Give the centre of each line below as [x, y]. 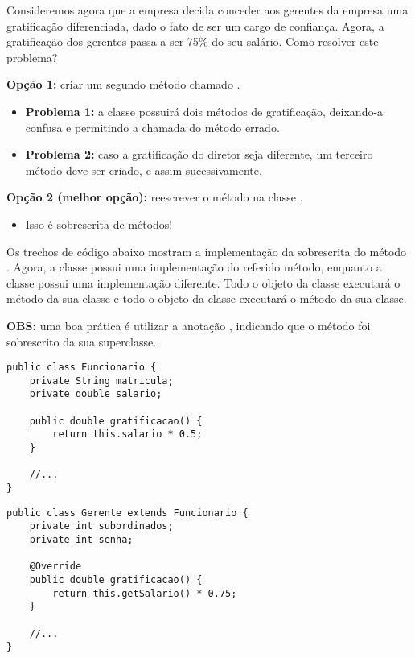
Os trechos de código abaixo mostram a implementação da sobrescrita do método [207, 251]
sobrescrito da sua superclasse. [82, 341]
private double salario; [96, 394]
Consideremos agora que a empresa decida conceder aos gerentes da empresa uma [207, 10]
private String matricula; [101, 381]
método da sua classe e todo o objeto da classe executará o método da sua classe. [207, 298]
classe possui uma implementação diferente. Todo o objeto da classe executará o [203, 282]
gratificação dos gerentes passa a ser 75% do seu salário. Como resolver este [193, 41]
